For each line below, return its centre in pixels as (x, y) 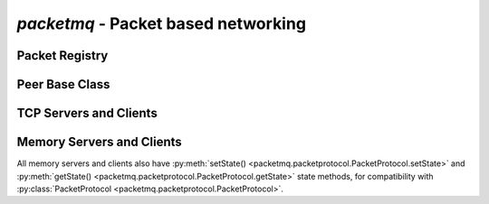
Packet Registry (62, 56)
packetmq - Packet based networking (162, 23)
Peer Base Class (63, 84)
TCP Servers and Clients (87, 113)
